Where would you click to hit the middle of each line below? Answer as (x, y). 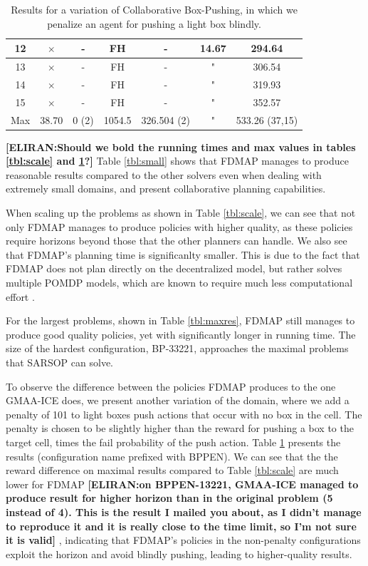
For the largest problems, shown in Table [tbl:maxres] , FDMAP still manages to (180, 320)
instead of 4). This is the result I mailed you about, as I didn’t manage (184, 511)
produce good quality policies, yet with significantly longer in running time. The (181, 334)
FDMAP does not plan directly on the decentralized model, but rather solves (174, 268)
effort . (20, 296)
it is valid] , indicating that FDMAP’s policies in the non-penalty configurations (183, 540)
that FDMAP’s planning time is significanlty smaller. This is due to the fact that (183, 254)
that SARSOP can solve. (59, 362)
